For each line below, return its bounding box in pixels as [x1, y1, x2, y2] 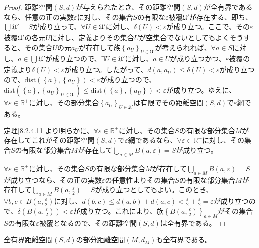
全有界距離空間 [4, 234, 53, 245]
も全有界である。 [156, 234, 212, 245]
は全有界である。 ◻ [160, 217, 226, 228]
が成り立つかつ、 [170, 53, 226, 64]
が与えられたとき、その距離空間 [76, 2, 181, 12]
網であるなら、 [128, 135, 177, 145]
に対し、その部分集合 [29, 97, 99, 108]
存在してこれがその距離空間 [4, 135, 95, 145]
